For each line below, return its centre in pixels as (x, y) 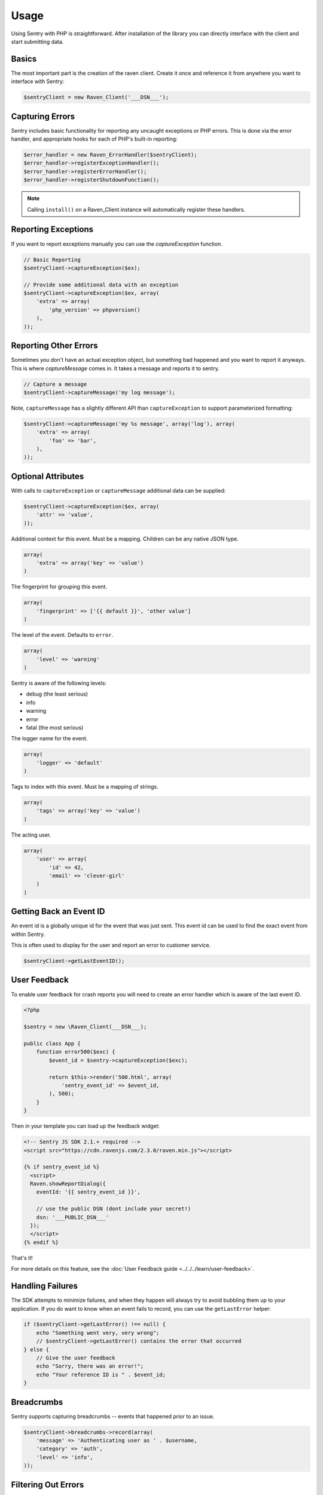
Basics (24, 59)
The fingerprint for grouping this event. (59, 587)
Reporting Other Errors (54, 346)
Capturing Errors (43, 116)
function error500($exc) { (76, 1052)
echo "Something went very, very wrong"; (98, 1333)
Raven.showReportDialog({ (68, 1184)
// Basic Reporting (52, 260)
